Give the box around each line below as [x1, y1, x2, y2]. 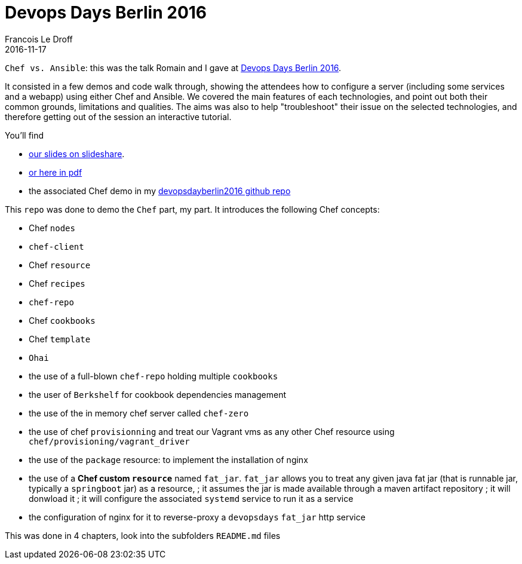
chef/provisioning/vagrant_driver [29, 436, 190, 446]
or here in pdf [29, 167, 82, 177]
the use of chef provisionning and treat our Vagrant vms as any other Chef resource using [29, 426, 395, 437]
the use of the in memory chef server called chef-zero [29, 407, 249, 418]
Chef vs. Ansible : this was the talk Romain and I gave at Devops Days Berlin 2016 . [5, 62, 342, 73]
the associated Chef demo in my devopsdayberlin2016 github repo [29, 185, 291, 196]
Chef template [29, 333, 91, 344]
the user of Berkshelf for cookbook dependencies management [29, 389, 287, 400]
